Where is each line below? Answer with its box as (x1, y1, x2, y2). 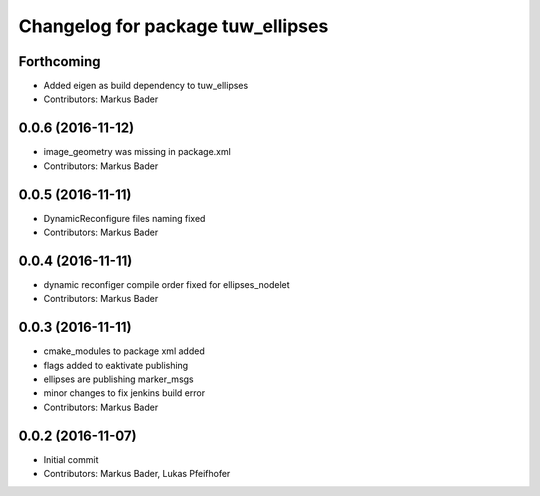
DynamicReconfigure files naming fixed (43, 212, 206, 224)
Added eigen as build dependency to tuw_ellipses (43, 80, 249, 92)
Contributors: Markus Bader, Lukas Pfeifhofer (43, 468, 231, 480)
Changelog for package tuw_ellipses (18, 15, 329, 37)
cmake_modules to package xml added (43, 345, 205, 357)
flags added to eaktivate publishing (43, 359, 189, 371)
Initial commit (43, 453, 99, 465)
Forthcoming (18, 53, 101, 70)
